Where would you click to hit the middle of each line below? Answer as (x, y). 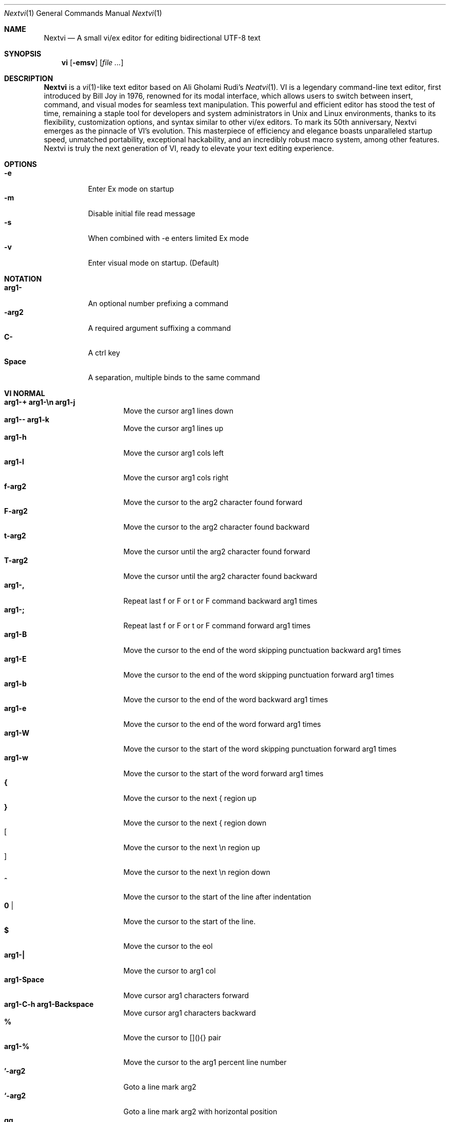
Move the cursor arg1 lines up (173, 428)
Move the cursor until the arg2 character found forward (217, 551)
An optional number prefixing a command (158, 303)
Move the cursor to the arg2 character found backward (217, 527)
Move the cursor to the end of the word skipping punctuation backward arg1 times (262, 650)
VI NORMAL (25, 393)
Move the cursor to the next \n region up (192, 847)
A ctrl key (104, 353)
